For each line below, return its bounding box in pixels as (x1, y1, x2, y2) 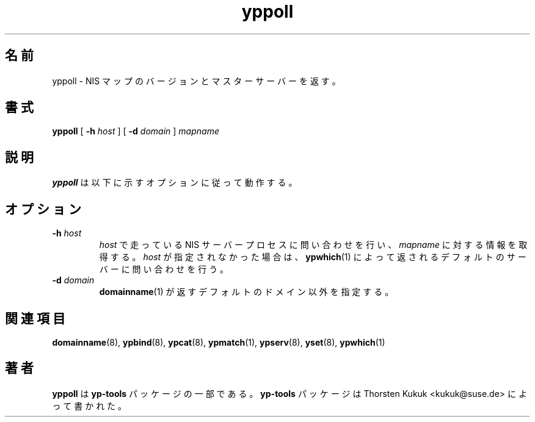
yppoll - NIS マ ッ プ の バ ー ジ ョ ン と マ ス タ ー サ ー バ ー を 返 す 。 (52, 75, 341, 86)
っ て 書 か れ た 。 (52, 400, 127, 411)
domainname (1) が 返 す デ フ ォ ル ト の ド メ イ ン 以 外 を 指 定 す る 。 (99, 286, 394, 297)
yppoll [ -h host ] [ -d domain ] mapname (52, 126, 219, 137)
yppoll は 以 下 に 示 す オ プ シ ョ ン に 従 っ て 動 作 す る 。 (52, 177, 297, 188)
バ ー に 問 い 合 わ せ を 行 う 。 (99, 264, 229, 275)
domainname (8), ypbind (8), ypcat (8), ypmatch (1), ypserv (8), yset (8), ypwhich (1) (52, 337, 385, 347)
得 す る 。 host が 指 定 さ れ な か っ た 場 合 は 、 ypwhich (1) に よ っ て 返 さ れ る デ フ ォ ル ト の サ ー (99, 252, 526, 263)
